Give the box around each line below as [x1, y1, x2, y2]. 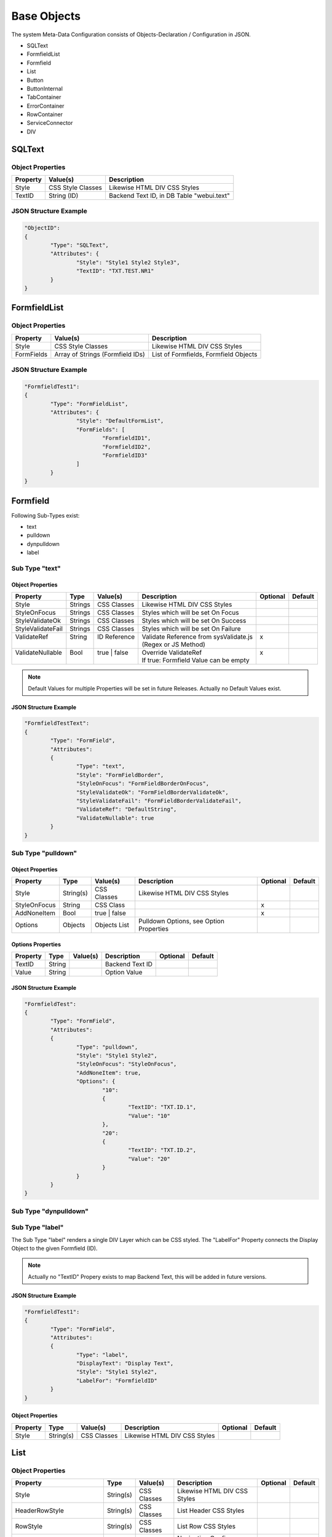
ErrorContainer [26, 102, 65, 109]
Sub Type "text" [11, 564, 61, 572]
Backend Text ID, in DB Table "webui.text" [108, 191, 231, 200]
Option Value [105, 968, 143, 977]
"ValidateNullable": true [76, 815, 154, 821]
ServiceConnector [26, 119, 73, 127]
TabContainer [26, 93, 61, 101]
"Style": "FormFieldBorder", [76, 772, 164, 778]
